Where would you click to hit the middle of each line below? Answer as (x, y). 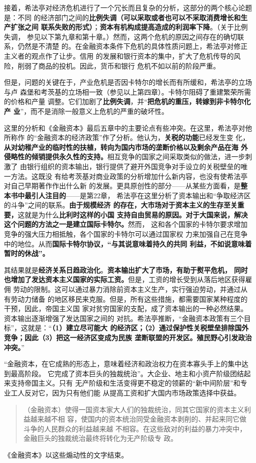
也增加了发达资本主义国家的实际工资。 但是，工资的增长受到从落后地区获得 (125, 279)
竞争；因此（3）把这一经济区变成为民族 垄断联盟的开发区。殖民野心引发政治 (128, 337)
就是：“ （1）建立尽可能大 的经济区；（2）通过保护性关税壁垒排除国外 (138, 328)
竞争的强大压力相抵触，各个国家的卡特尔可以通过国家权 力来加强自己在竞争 (126, 234)
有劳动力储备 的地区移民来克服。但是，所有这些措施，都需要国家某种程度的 (126, 299)
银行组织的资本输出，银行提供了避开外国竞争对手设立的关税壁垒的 (134, 166)
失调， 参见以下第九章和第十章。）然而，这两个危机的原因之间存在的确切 (121, 36)
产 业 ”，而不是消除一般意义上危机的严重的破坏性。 (86, 111)
